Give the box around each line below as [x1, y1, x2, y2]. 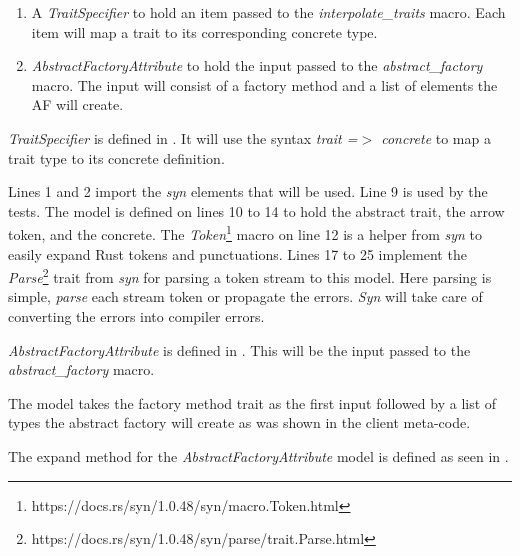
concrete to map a [381, 127, 491, 148]
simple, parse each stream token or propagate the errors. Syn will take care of [8, 286, 483, 307]
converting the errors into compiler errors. [8, 306, 265, 327]
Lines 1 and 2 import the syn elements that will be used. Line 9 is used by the [8, 181, 488, 202]
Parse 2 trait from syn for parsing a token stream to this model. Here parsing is [8, 264, 492, 287]
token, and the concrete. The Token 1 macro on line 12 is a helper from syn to [8, 221, 482, 244]
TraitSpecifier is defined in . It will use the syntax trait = [8, 127, 358, 148]
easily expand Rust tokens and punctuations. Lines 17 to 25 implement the [8, 243, 467, 264]
